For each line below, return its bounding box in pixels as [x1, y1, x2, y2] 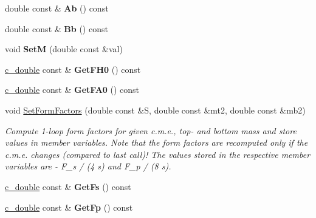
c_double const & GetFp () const [5, 200, 133, 213]
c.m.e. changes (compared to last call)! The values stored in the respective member [5, 148, 311, 160]
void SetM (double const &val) [5, 43, 123, 55]
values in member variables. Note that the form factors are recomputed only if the [5, 136, 308, 149]
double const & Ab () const [5, 2, 109, 14]
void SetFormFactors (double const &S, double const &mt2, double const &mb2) [5, 103, 306, 116]
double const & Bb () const [5, 22, 108, 35]
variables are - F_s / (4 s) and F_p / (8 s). [5, 160, 171, 172]
